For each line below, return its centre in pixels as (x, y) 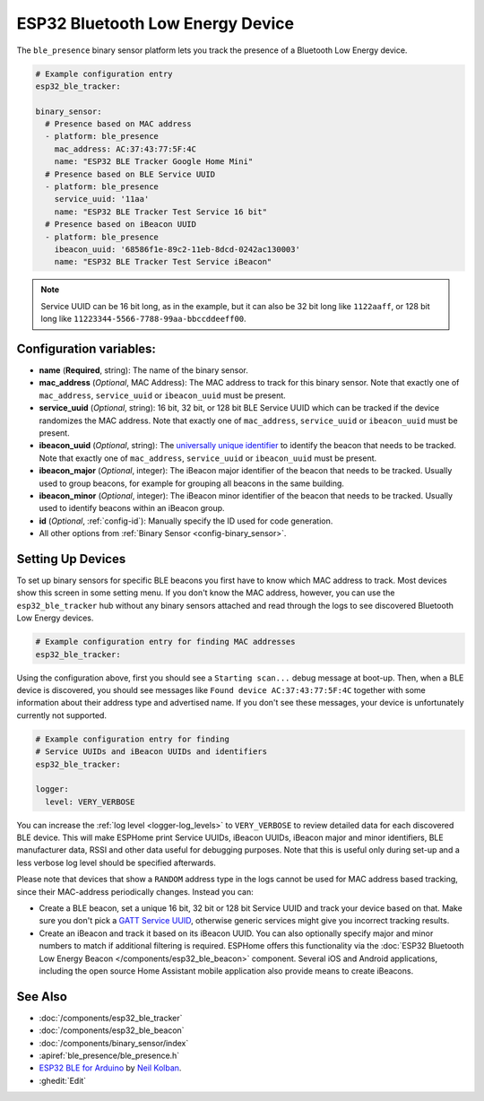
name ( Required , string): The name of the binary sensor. (143, 370)
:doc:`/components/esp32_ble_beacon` (112, 1030)
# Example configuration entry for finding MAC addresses (165, 642)
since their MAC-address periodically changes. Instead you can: (135, 891)
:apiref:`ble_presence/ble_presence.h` (109, 1056)
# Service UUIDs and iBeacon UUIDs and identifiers (151, 752)
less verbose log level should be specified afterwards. (117, 863)
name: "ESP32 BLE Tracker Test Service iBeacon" (163, 262)
